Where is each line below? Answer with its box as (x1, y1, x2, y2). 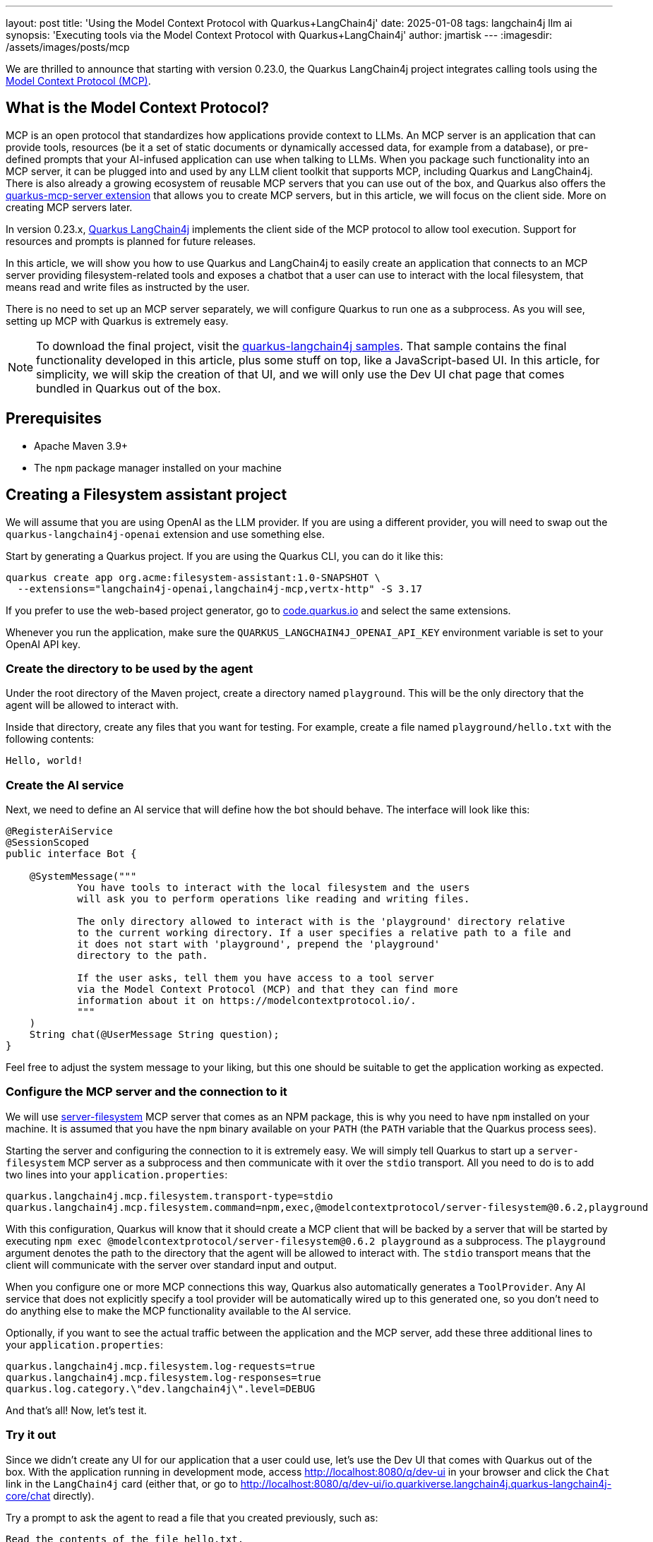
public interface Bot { (6, 848, 137, 860)
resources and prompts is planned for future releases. (6, 234, 256, 247)
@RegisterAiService (6, 825, 113, 837)
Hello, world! (6, 755, 83, 767)
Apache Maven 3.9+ (34, 439, 128, 452)
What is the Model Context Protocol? (6, 99, 270, 117)
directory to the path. (77, 950, 208, 962)
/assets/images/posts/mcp (6, 41, 130, 53)
